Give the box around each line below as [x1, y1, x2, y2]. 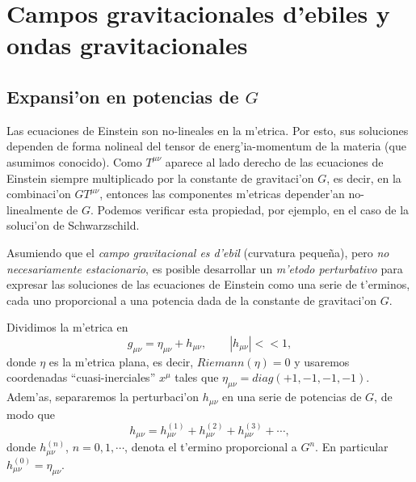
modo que [6, 405, 55, 422]
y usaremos [294, 353, 350, 370]
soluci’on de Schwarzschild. [6, 217, 140, 234]
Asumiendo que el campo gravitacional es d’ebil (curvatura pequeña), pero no [6, 243, 389, 260]
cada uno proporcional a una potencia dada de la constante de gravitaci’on [6, 291, 376, 308]
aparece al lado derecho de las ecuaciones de [165, 153, 384, 170]
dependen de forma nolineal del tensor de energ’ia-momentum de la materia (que [6, 137, 406, 154]
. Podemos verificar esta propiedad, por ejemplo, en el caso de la [90, 201, 410, 218]
